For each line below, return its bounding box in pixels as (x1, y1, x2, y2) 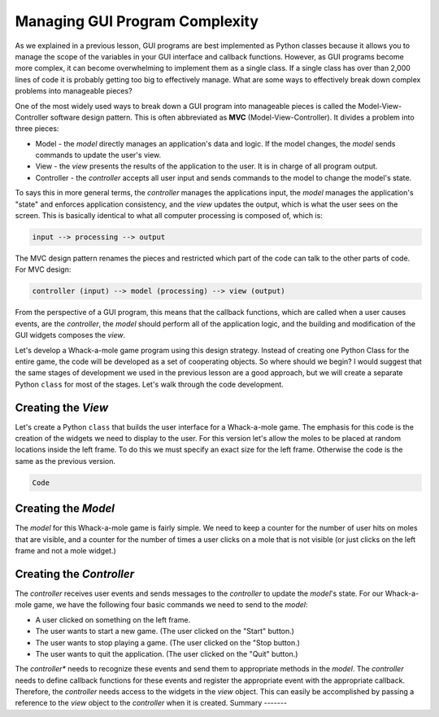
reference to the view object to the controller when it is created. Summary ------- (15, 698, 288, 708)
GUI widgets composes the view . (15, 330, 126, 340)
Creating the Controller (15, 566, 134, 581)
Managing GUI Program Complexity (15, 12, 259, 30)
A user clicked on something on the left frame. (35, 614, 191, 624)
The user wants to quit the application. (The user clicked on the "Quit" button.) (35, 649, 298, 658)
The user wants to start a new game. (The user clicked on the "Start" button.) (35, 627, 294, 636)
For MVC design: (15, 265, 72, 274)
